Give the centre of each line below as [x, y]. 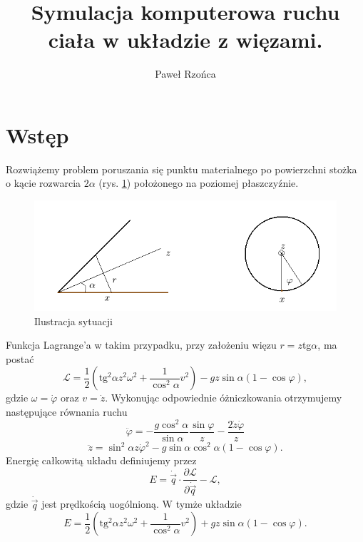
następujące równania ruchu [67, 412]
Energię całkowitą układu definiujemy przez [101, 460]
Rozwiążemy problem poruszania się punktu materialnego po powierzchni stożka [181, 169]
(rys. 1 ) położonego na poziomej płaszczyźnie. [199, 183]
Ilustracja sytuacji [73, 321]
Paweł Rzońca [185, 74]
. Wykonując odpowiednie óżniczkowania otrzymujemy [224, 398]
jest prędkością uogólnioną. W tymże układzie [142, 504]
